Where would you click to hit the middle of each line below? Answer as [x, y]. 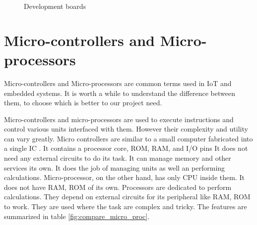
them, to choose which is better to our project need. [83, 103]
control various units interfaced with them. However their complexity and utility [126, 129]
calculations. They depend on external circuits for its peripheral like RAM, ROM [127, 197]
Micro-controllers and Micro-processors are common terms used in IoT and [118, 83]
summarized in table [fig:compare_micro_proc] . [77, 216]
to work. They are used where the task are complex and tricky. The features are [126, 206]
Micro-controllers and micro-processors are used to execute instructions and [119, 119]
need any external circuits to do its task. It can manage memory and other [118, 158]
